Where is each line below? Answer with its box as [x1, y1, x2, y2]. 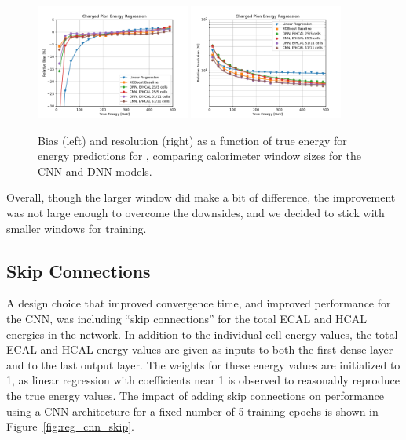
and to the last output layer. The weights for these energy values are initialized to [6, 356, 401, 373]
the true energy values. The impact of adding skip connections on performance [6, 387, 385, 404]
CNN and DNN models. [38, 162, 152, 179]
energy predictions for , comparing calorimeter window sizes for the [38, 147, 361, 164]
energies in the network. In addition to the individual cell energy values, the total [6, 325, 398, 342]
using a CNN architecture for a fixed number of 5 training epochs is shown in [6, 402, 379, 419]
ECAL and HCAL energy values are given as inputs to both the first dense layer [6, 341, 393, 358]
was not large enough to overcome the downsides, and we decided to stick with [6, 205, 385, 221]
